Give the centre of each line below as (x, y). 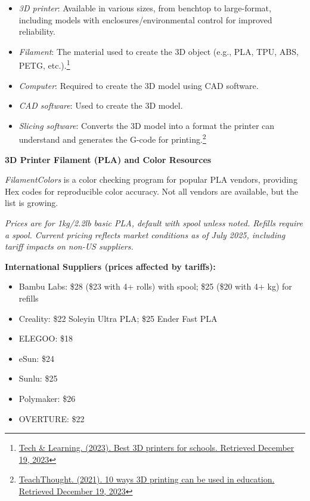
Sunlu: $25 (38, 378)
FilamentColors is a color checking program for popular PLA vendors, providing (151, 179)
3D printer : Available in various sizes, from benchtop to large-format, (145, 8)
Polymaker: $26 (47, 398)
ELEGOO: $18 (46, 338)
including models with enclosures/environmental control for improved (145, 19)
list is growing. (32, 203)
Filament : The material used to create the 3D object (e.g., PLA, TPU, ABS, (159, 51)
